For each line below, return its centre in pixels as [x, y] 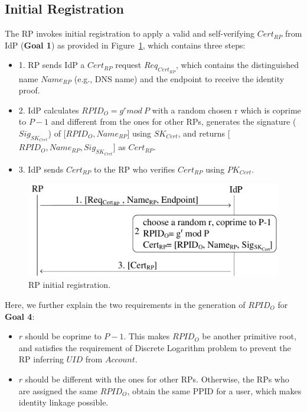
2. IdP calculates [49, 110]
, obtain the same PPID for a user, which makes [214, 390]
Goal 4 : [20, 316]
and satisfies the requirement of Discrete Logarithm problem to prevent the [155, 347]
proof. [29, 90]
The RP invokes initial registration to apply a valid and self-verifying [130, 33]
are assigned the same [58, 390]
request [128, 65]
